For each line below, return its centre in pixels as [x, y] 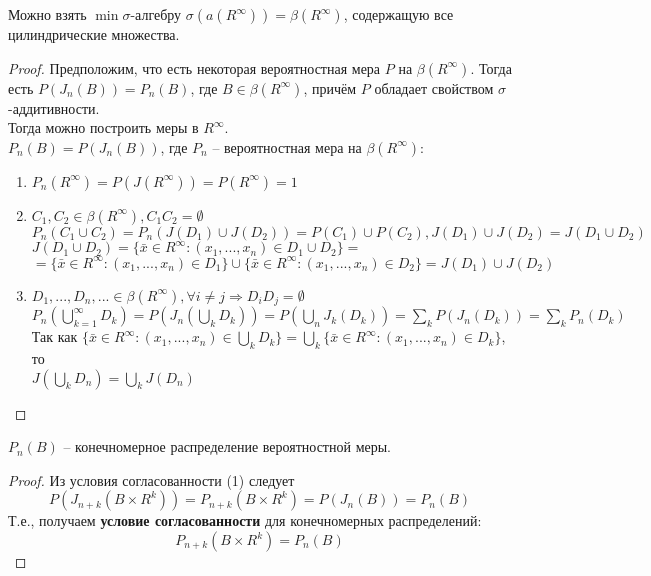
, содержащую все [398, 14]
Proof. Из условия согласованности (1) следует [151, 479]
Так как [54, 336]
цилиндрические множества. [94, 34]
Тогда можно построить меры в [103, 127]
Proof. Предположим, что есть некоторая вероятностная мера [194, 67]
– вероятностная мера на [287, 146]
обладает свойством [434, 87]
